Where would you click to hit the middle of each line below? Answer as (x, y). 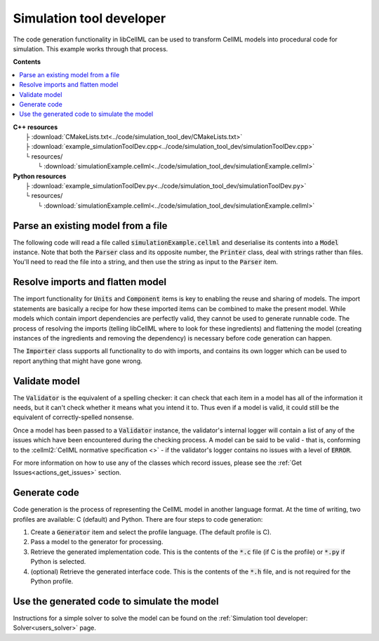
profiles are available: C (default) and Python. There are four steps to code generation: (138, 519)
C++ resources (35, 127)
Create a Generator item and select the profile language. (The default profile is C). (151, 532)
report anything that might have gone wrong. (78, 361)
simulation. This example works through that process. (91, 48)
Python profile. (52, 581)
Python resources (40, 176)
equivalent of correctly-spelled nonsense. (73, 417)
